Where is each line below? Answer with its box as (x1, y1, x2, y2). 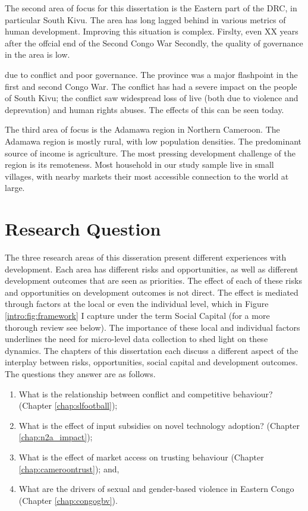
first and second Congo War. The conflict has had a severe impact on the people (5, 80, 297, 92)
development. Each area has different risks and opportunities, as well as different (5, 262, 298, 275)
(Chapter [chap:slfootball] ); (18, 399, 118, 412)
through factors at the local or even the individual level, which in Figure (5, 297, 269, 310)
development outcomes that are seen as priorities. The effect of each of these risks (5, 274, 302, 287)
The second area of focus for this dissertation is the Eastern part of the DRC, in (5, 2, 297, 14)
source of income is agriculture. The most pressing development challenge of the (5, 146, 296, 159)
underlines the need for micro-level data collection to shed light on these (5, 333, 268, 345)
